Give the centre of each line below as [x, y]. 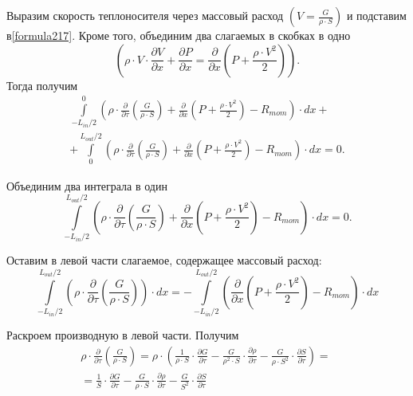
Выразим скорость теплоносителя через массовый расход [145, 15]
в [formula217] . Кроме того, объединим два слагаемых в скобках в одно [179, 35]
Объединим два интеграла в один [87, 185]
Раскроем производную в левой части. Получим [123, 334]
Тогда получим [42, 85]
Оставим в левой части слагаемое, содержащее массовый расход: [164, 260]
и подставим [376, 15]
